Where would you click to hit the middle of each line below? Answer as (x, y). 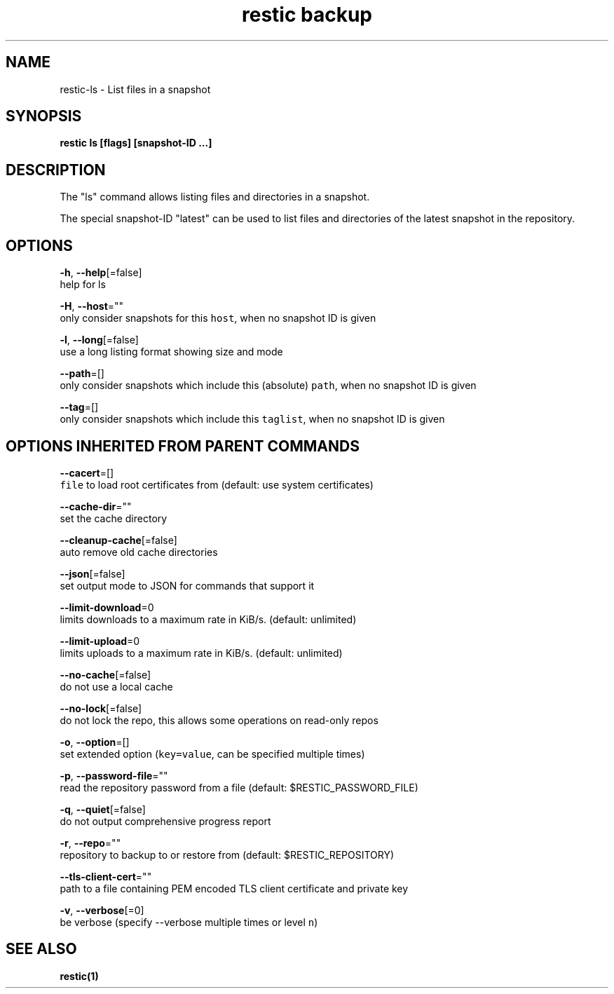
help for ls (83, 285)
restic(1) (79, 976)
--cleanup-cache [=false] (118, 540)
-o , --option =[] (95, 742)
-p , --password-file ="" (114, 775)
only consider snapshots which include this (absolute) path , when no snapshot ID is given (268, 386)
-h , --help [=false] (101, 273)
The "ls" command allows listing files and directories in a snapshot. (215, 197)
